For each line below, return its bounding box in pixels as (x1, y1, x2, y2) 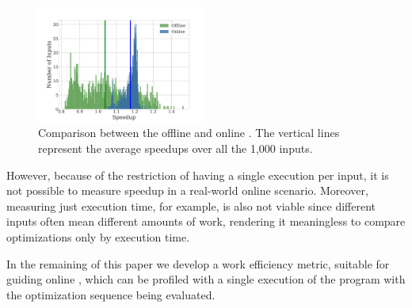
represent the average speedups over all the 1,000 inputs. (38, 139, 313, 156)
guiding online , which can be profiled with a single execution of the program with (6, 271, 406, 287)
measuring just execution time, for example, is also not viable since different (6, 197, 376, 214)
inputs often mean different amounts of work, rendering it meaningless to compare (6, 213, 406, 230)
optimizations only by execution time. (6, 228, 190, 245)
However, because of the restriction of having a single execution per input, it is (6, 166, 389, 183)
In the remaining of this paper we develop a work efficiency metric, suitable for (6, 255, 390, 272)
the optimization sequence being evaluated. (6, 286, 216, 302)
